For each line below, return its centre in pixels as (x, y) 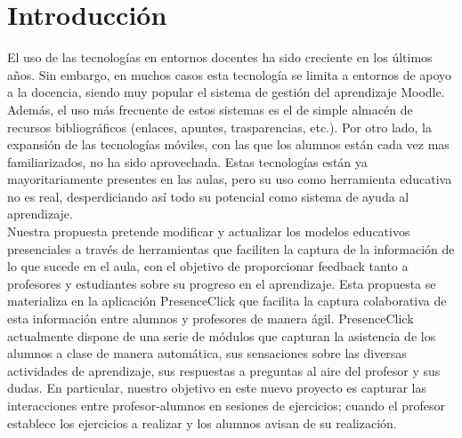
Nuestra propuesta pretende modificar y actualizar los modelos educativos (209, 231)
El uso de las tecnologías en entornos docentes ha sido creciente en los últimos (220, 57)
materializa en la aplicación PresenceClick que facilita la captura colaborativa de (227, 301)
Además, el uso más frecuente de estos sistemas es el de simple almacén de (210, 109)
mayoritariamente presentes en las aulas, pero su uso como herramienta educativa (230, 179)
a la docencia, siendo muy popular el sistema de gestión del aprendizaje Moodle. (226, 92)
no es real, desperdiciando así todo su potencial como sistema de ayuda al (208, 196)
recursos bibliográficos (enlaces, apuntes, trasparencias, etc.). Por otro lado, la (220, 127)
